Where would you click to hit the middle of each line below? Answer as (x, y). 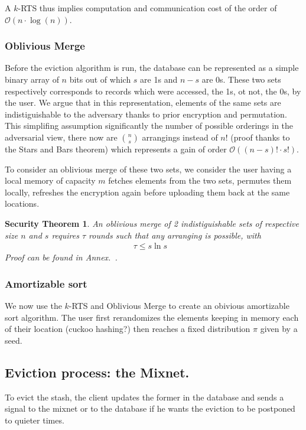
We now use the (33, 305)
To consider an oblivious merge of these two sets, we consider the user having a (148, 169)
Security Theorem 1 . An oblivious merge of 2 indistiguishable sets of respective (152, 223)
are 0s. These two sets (241, 79)
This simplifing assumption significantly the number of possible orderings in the (149, 126)
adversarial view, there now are (61, 137)
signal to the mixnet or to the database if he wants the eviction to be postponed (150, 408)
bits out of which (100, 79)
